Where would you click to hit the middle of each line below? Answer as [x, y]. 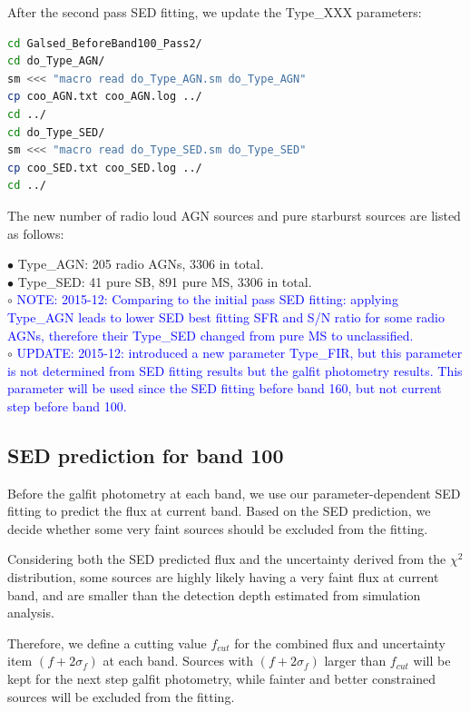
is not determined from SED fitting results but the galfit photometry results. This [235, 370]
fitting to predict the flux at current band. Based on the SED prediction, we [219, 511]
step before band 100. [67, 405]
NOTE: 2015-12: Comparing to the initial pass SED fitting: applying [207, 299]
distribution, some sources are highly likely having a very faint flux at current [223, 577]
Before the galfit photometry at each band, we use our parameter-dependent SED [234, 493]
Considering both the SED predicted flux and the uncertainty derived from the [227, 559]
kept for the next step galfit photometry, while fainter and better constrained [222, 679]
